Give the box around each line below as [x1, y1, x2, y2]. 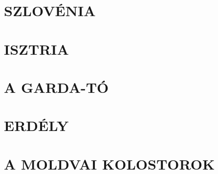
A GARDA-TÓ [4, 77, 109, 97]
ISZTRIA [4, 39, 69, 59]
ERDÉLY [4, 115, 69, 135]
